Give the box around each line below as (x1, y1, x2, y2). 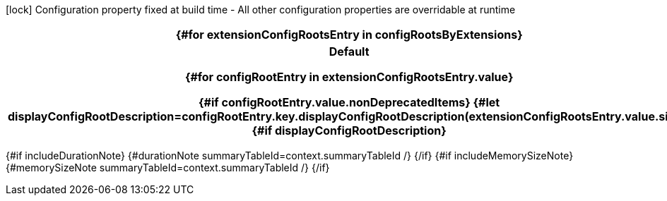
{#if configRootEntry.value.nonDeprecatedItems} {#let (199, 95, 500, 109)
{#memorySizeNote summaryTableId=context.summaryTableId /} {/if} (6, 162, 330, 173)
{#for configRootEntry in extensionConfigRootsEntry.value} (184, 70, 514, 84)
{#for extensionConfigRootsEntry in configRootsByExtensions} (175, 28, 523, 42)
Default (329, 44, 370, 59)
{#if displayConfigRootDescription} (252, 123, 447, 138)
